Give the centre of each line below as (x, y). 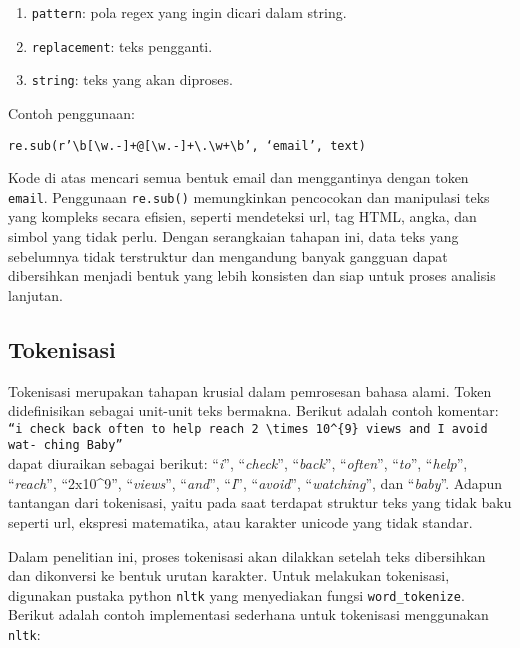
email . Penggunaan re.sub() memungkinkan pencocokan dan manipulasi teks (249, 196)
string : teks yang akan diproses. (132, 79)
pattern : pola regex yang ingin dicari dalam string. (189, 12)
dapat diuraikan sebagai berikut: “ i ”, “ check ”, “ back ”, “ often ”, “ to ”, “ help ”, (238, 463)
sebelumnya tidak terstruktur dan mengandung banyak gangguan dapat (228, 255)
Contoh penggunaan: (71, 112)
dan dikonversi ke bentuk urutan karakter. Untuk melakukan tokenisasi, (229, 575)
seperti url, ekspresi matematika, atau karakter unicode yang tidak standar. (240, 521)
